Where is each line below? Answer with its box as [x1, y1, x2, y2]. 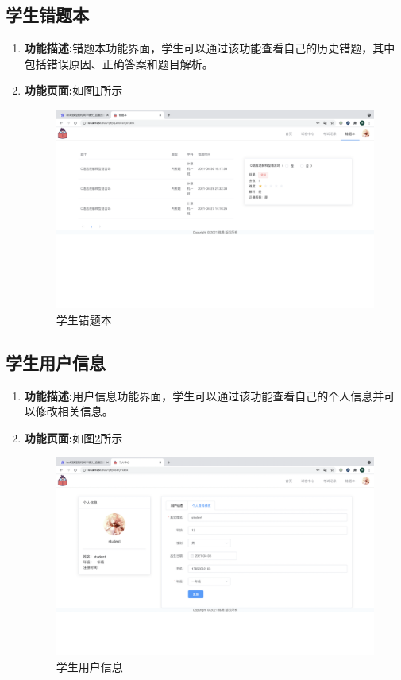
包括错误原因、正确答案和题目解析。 [24, 55, 214, 71]
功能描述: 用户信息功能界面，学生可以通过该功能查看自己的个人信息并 [24, 387, 384, 404]
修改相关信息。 [35, 403, 114, 419]
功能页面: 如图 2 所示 [24, 429, 123, 446]
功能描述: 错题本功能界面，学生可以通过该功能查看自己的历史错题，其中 [24, 40, 395, 56]
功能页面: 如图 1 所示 [24, 82, 123, 99]
